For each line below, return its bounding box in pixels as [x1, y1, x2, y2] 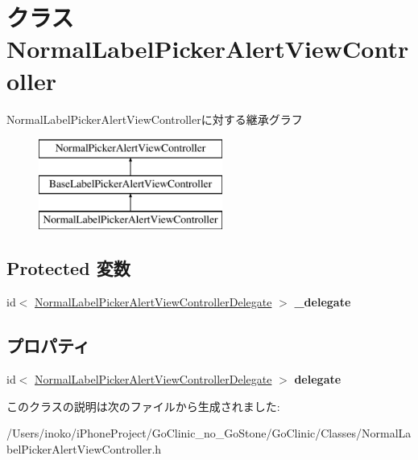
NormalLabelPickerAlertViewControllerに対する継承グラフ [6, 110, 303, 127]
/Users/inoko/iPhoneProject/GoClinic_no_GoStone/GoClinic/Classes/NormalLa [6, 425, 412, 442]
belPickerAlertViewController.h [6, 440, 162, 457]
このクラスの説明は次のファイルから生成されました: [6, 397, 280, 414]
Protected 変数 [6, 256, 130, 281]
